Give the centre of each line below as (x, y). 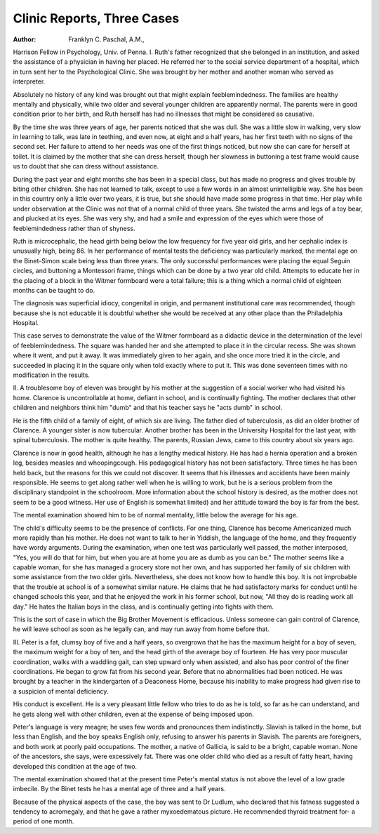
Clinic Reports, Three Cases (96, 18)
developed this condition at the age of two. (75, 766)
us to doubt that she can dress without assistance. (86, 166)
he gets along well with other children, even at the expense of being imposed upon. (133, 714)
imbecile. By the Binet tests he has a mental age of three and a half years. (119, 789)
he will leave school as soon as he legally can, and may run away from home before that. (141, 629)
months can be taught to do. (54, 290)
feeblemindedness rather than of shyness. (74, 228)
